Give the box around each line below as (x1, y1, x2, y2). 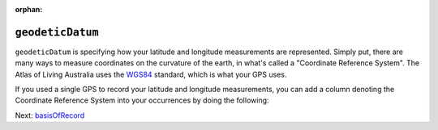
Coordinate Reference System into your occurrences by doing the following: (15, 95, 269, 105)
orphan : (15, 5, 43, 14)
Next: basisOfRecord (15, 110, 85, 120)
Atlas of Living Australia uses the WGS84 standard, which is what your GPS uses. (15, 69, 287, 79)
